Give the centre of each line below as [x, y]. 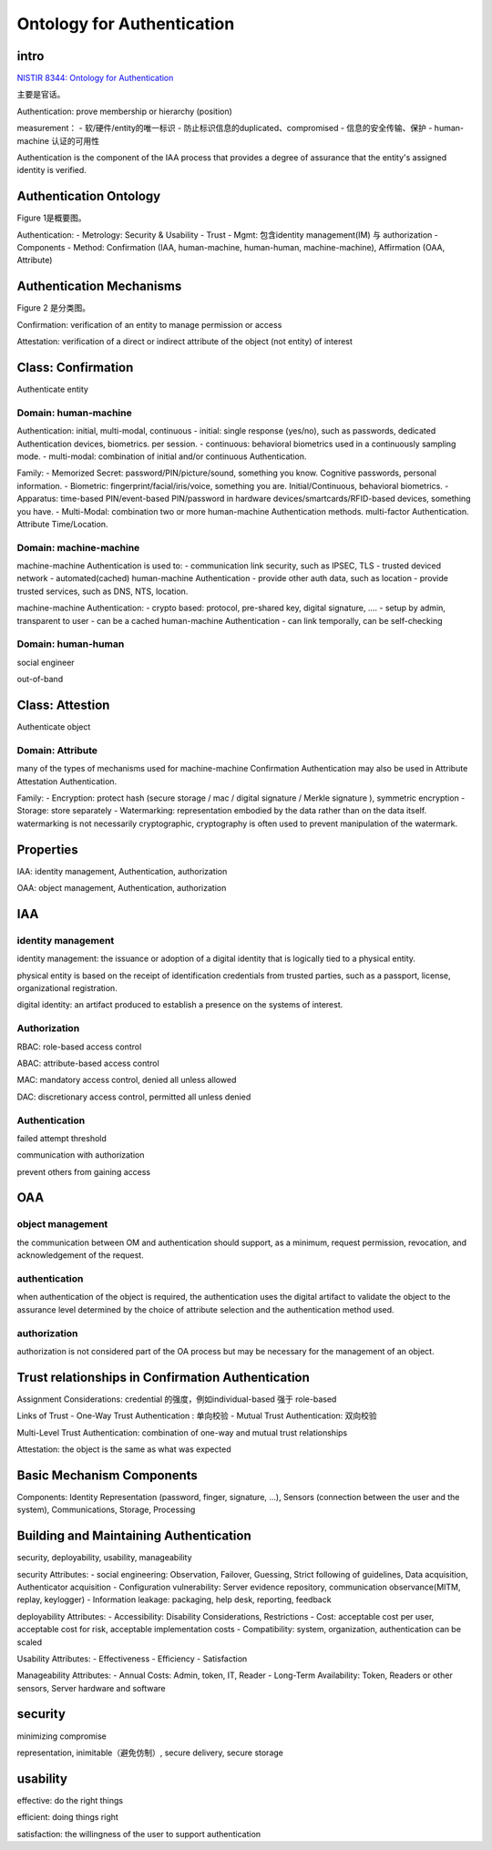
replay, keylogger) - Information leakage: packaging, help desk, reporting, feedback [174, 1600]
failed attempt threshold [61, 1138]
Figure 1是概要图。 [51, 218]
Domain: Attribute [57, 750]
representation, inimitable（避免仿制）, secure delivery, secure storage [150, 1753]
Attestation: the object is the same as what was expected [124, 1449]
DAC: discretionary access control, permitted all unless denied [134, 1097]
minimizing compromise [61, 1736]
